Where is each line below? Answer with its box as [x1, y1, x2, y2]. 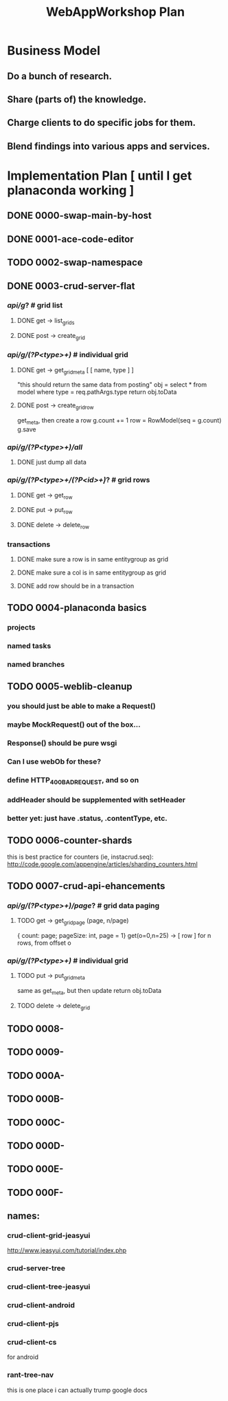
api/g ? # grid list [7, 301, 63, 310]
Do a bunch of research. [7, 70, 112, 82]
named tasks [7, 641, 52, 650]
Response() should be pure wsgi [7, 738, 117, 747]
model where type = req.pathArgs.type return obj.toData [16, 388, 177, 396]
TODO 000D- [7, 1140, 65, 1151]
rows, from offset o [16, 939, 71, 947]
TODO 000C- [7, 1116, 65, 1129]
